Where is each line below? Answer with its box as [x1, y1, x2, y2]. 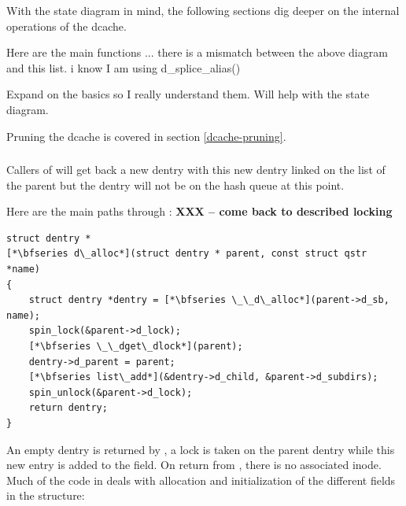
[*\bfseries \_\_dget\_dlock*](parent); [28, 341, 243, 353]
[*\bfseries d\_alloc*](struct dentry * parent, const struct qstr [6, 248, 367, 260]
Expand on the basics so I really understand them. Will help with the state [6, 86, 370, 102]
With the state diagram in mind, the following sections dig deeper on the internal [6, 2, 400, 18]
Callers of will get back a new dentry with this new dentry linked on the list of [6, 161, 386, 178]
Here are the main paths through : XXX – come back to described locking [6, 203, 393, 220]
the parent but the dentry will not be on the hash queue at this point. [6, 176, 345, 193]
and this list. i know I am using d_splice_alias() [6, 59, 241, 76]
